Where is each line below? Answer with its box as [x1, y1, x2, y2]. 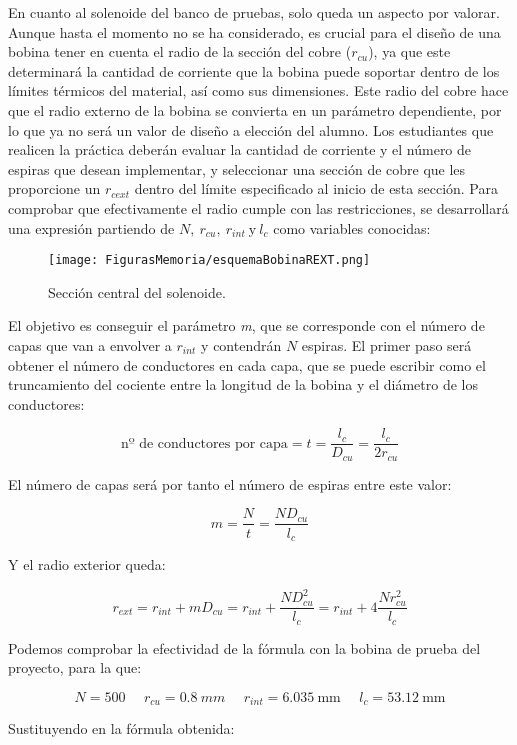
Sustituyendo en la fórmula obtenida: [8, 718, 235, 739]
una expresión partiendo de [8, 217, 175, 238]
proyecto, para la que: [8, 657, 142, 678]
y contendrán [201, 334, 282, 355]
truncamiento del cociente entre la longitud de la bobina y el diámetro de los [8, 374, 478, 395]
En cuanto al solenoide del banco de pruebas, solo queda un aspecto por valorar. [8, 2, 500, 22]
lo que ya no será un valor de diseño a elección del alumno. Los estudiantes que [8, 119, 494, 140]
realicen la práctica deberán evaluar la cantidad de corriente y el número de [8, 139, 472, 160]
